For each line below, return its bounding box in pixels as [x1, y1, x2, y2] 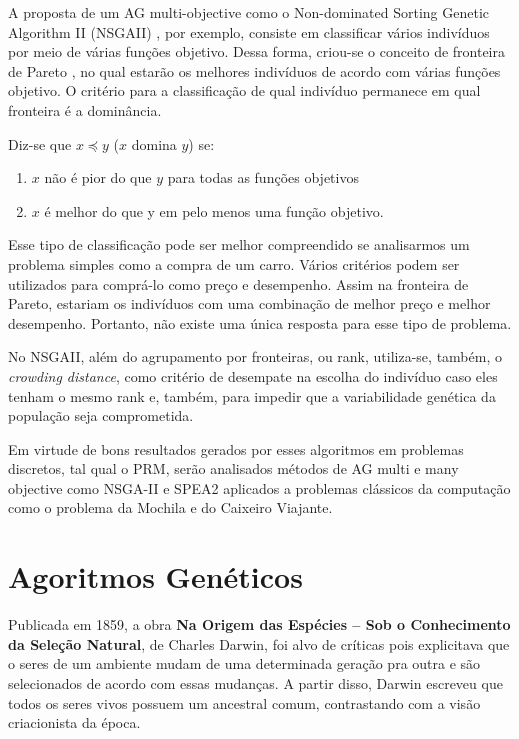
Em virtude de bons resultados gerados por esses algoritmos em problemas [8, 438, 464, 459]
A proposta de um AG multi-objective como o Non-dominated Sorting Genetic [8, 2, 490, 22]
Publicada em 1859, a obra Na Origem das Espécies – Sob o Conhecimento [8, 614, 511, 635]
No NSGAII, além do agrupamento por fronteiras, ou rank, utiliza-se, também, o [8, 346, 502, 367]
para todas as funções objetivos [167, 167, 359, 188]
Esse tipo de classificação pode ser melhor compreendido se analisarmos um [8, 234, 470, 255]
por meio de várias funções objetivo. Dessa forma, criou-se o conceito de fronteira [8, 41, 505, 62]
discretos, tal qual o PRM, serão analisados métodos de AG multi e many [8, 458, 459, 479]
